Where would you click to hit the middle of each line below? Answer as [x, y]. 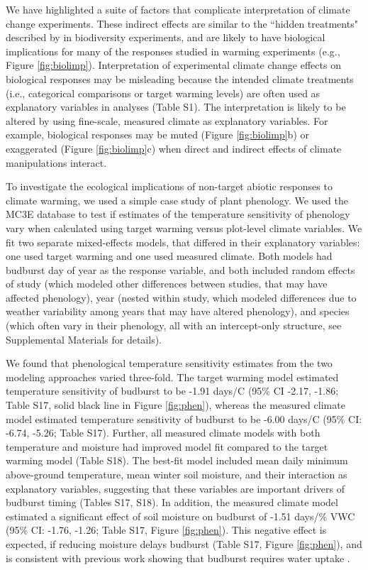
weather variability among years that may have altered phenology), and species [178, 311]
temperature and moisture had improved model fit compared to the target [167, 446]
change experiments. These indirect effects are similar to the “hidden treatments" [182, 23]
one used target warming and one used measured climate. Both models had [169, 256]
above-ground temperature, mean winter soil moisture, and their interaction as [177, 474]
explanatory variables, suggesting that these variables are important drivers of [175, 488]
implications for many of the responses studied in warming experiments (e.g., [173, 51]
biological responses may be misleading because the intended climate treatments [180, 78]
